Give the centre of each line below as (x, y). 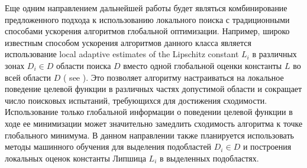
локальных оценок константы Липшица (75, 158)
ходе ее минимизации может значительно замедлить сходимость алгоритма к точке (154, 123)
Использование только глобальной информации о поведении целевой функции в (149, 112)
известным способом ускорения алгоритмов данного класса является (128, 42)
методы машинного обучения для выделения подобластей (108, 146)
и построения (267, 146)
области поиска (83, 65)
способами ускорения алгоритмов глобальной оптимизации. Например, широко (147, 31)
